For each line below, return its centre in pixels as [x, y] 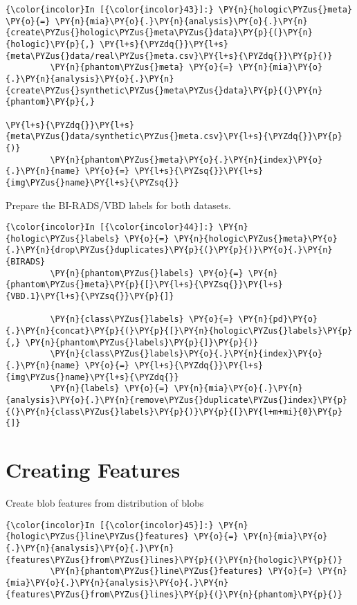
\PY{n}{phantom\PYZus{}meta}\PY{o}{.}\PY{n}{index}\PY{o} [186, 160]
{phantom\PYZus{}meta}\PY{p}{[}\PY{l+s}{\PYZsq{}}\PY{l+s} [144, 285]
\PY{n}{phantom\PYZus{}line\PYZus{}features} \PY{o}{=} [181, 571]
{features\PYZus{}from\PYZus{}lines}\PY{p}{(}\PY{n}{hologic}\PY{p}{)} [174, 560]
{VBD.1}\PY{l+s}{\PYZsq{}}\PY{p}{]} [90, 297]
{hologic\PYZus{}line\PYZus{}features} [97, 537]
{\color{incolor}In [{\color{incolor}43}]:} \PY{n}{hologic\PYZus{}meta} [179, 10]
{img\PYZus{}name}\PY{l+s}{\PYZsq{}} [92, 182]
